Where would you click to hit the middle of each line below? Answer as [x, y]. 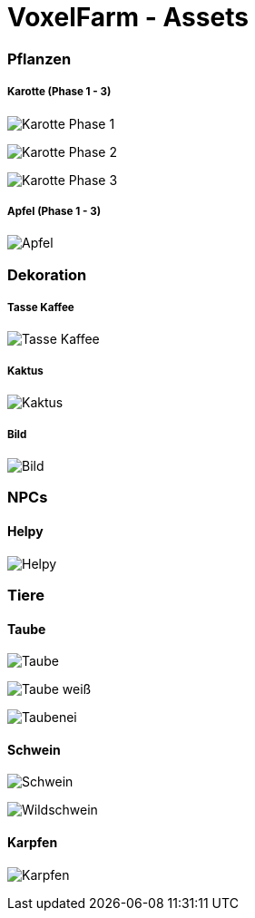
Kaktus [25, 371]
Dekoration [47, 274]
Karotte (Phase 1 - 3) [59, 92]
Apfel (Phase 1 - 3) [54, 211]
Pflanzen [39, 59]
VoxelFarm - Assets [128, 17]
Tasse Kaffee [41, 308]
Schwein [34, 749]
